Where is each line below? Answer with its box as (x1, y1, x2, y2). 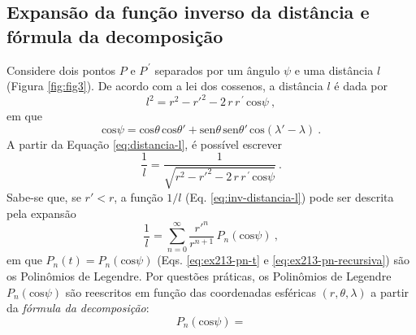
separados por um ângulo (154, 61, 280, 78)
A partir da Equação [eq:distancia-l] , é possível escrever (6, 135, 283, 152)
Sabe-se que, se (6, 188, 81, 205)
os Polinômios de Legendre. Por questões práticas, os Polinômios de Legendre (6, 268, 392, 284)
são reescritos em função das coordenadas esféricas (65, 283, 316, 300)
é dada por (334, 77, 388, 94)
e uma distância (294, 61, 374, 78)
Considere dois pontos (6, 61, 116, 78)
